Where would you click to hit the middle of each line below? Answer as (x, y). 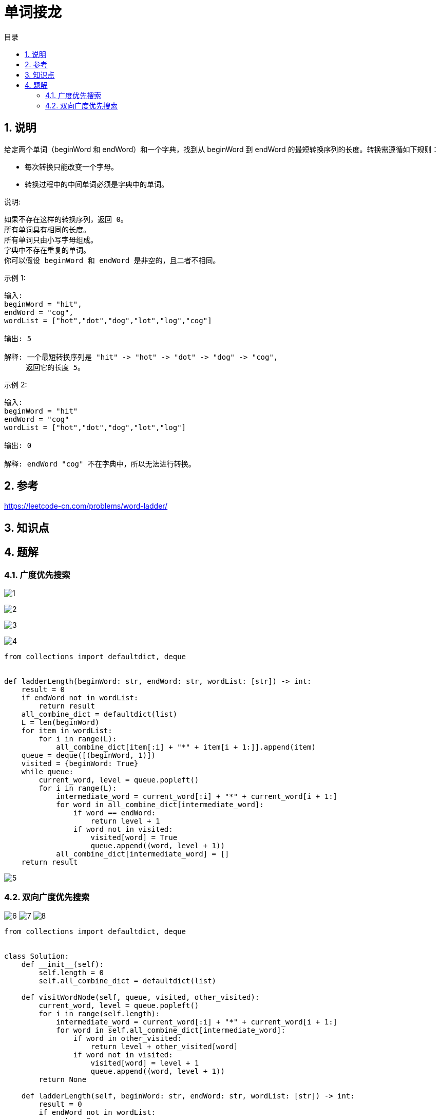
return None (63, 1079)
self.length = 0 (71, 972)
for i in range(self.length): (99, 1013)
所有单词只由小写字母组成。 (51, 240)
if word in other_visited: (127, 1038)
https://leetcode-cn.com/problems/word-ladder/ (86, 506)
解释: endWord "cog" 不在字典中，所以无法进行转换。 (100, 464)
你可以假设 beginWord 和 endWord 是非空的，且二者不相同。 (112, 260)
